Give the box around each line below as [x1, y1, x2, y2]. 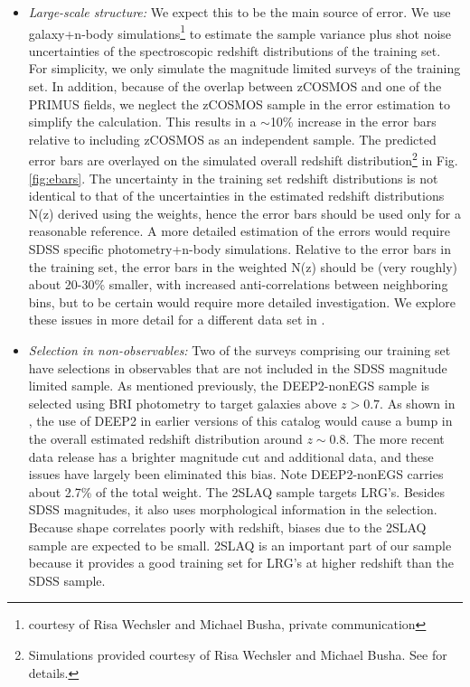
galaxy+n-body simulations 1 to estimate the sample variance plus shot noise [28, 21, 452, 42]
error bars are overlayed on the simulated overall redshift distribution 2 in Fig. [28, 148, 458, 170]
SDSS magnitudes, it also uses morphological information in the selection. [28, 500, 437, 519]
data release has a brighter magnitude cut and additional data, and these [28, 447, 434, 466]
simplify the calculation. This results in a [28, 112, 257, 131]
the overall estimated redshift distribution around [28, 428, 303, 447]
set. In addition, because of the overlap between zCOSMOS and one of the [28, 77, 442, 96]
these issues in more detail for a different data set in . [28, 310, 325, 329]
